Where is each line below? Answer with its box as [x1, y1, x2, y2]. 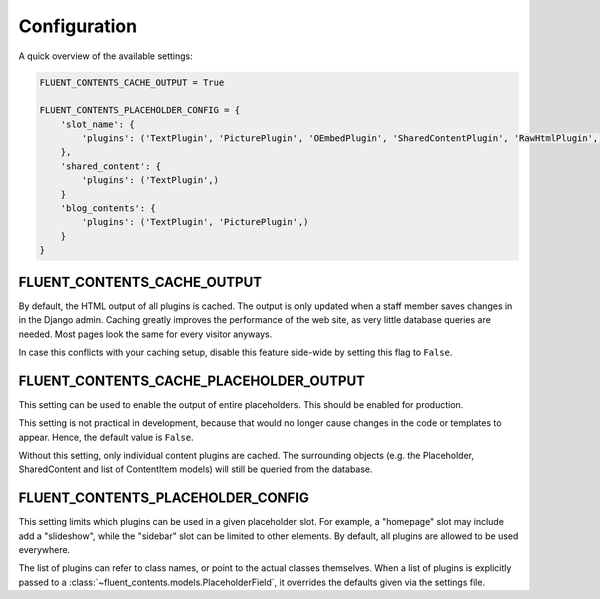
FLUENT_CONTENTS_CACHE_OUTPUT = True [39, 76, 225, 88]
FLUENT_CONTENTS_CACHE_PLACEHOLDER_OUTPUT [18, 372, 365, 389]
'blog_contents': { [60, 203, 157, 214]
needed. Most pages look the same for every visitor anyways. [18, 328, 273, 340]
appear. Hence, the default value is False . [18, 431, 194, 443]
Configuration [18, 15, 138, 37]
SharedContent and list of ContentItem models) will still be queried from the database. [18, 463, 374, 475]
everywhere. [18, 544, 71, 556]
